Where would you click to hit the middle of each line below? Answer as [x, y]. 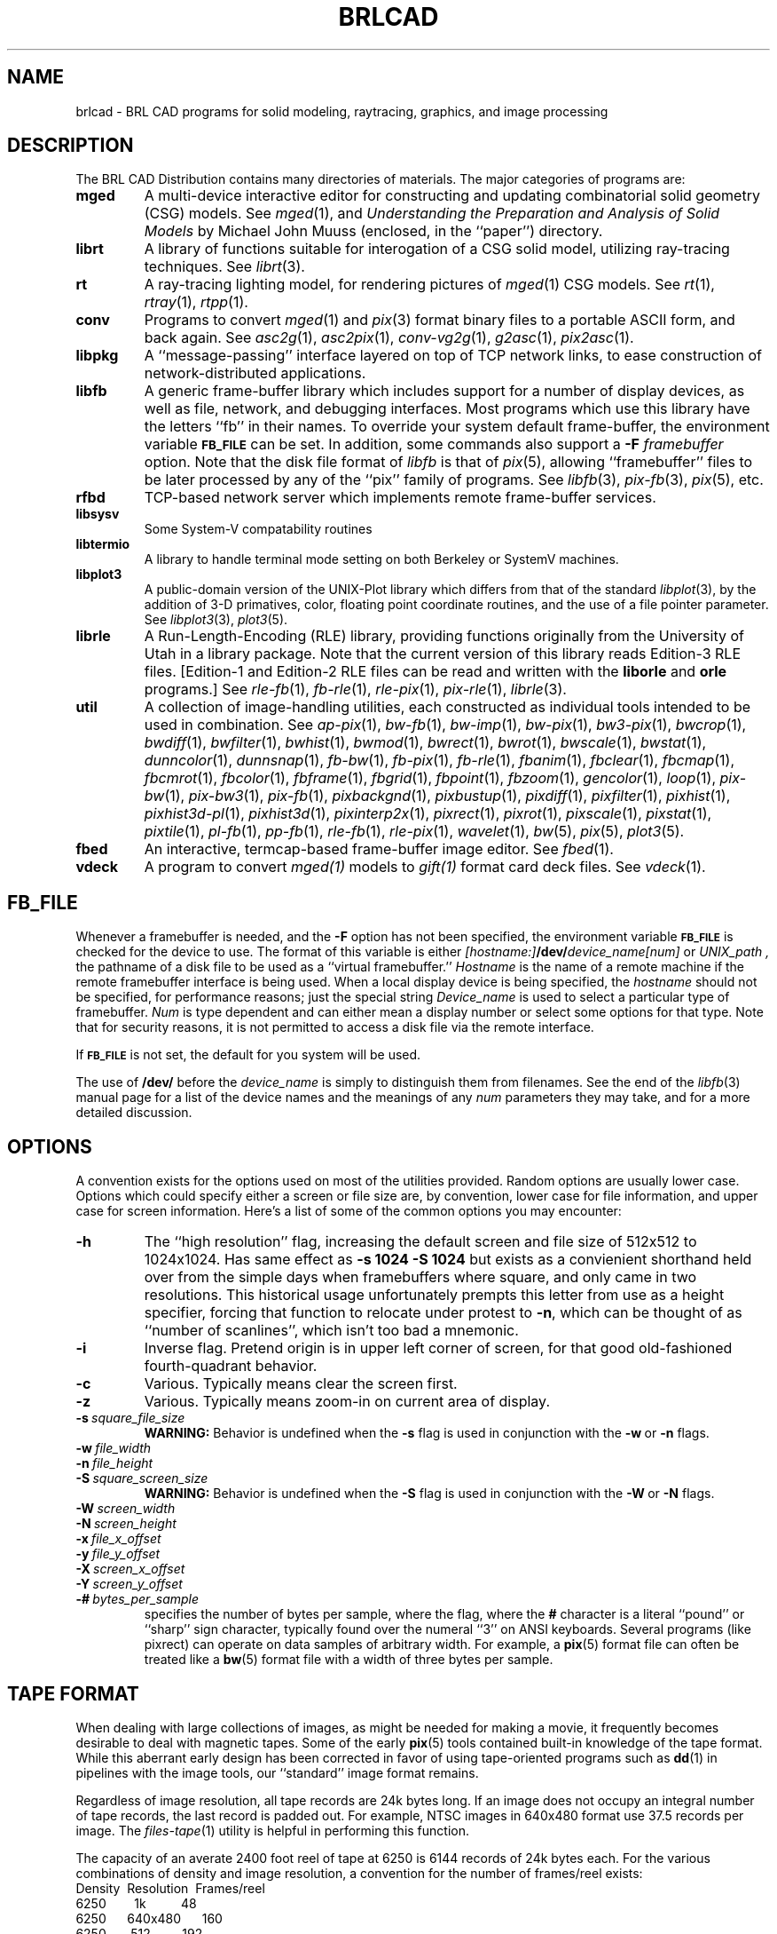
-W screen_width [126, 1509]
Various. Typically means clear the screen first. [301, 1384]
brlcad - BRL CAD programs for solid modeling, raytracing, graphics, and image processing [342, 111]
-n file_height [114, 1463]
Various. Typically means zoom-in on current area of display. [347, 1402]
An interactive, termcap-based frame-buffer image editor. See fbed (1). [379, 849]
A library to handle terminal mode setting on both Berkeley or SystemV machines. [381, 559]
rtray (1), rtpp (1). [196, 302]
